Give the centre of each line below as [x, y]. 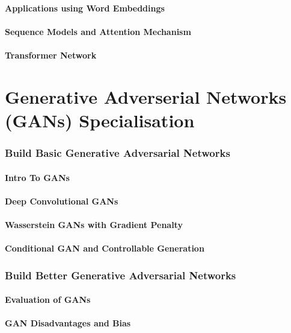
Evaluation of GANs [48, 300]
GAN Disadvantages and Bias [68, 323]
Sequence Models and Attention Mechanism [98, 31]
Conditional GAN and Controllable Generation [105, 248]
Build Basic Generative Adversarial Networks [118, 153]
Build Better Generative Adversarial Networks [121, 275]
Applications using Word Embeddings [85, 8]
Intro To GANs [37, 177]
